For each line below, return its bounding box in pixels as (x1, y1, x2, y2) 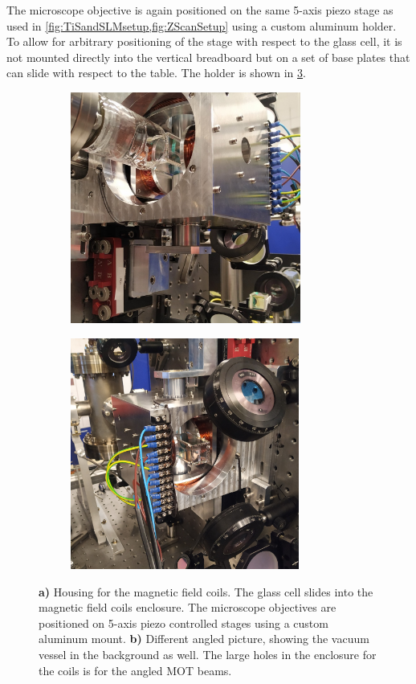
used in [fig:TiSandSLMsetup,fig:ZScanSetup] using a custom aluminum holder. (6, 17, 397, 34)
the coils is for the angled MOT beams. (39, 661, 232, 678)
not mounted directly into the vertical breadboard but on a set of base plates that (6, 48, 410, 65)
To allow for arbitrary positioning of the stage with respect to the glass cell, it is (6, 33, 402, 50)
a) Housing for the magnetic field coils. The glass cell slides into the (39, 583, 373, 600)
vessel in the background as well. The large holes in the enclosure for (39, 646, 377, 662)
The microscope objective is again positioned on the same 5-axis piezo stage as (6, 2, 394, 18)
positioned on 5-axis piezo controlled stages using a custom (39, 614, 328, 631)
